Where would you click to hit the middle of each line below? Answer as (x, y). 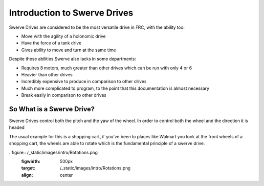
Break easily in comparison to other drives (64, 95)
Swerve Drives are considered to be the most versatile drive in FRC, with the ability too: (97, 27)
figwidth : (31, 161)
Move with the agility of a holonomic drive (64, 36)
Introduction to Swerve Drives (71, 13)
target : (28, 168)
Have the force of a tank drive (51, 43)
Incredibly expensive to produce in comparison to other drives (84, 82)
